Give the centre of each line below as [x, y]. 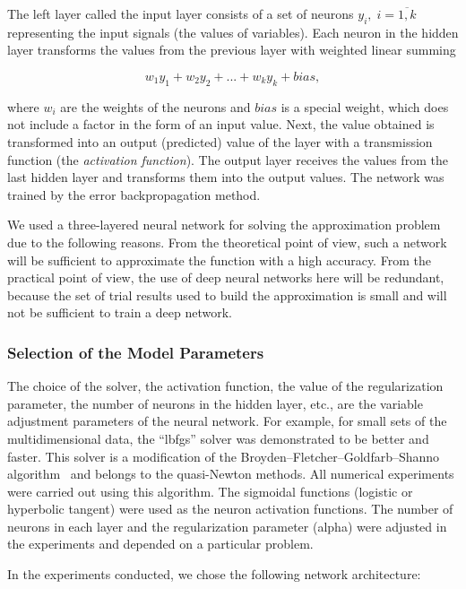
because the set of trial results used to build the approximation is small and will [227, 294]
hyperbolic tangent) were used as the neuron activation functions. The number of [230, 509]
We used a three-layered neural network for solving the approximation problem [224, 225]
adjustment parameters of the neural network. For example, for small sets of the [227, 421]
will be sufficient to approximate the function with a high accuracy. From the [219, 260]
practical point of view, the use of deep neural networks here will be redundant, [226, 277]
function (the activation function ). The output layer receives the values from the [228, 159]
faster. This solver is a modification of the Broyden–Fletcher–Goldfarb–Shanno [224, 456]
